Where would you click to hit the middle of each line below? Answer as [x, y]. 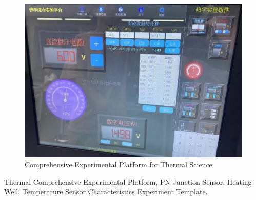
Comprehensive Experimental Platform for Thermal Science [119, 164]
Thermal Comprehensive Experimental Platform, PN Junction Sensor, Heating [128, 181]
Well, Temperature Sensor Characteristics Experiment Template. [106, 192]
